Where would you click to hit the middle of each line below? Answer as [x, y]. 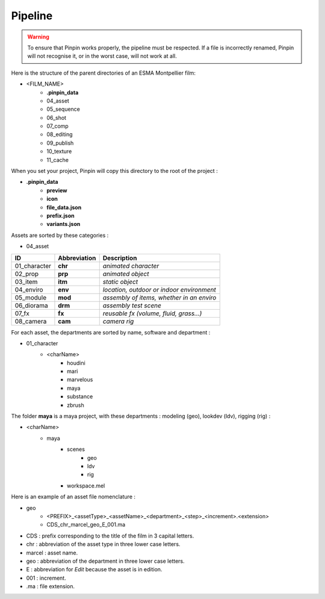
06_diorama [31, 306]
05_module [31, 297]
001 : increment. [46, 578]
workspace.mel [86, 486]
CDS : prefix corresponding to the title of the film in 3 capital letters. [110, 536]
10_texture [59, 151]
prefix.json [60, 215]
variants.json [63, 224]
